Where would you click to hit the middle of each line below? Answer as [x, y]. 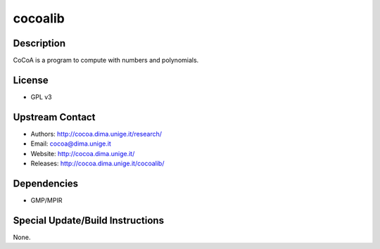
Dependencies [46, 183]
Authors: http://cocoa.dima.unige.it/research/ [96, 134]
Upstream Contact [54, 117]
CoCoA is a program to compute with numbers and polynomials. [106, 60]
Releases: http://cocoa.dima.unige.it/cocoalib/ [97, 164]
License [31, 80]
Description [39, 43]
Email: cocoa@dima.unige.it [71, 143]
